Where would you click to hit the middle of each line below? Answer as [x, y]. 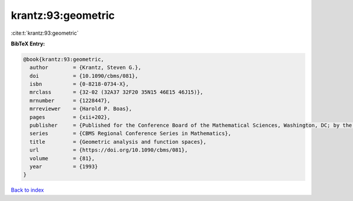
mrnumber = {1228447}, [70, 100]
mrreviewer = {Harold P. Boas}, [81, 109]
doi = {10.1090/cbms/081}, [84, 76]
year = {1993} [64, 167]
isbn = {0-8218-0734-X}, [79, 84]
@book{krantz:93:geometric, [64, 59]
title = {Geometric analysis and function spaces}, [118, 142]
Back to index [27, 190]
